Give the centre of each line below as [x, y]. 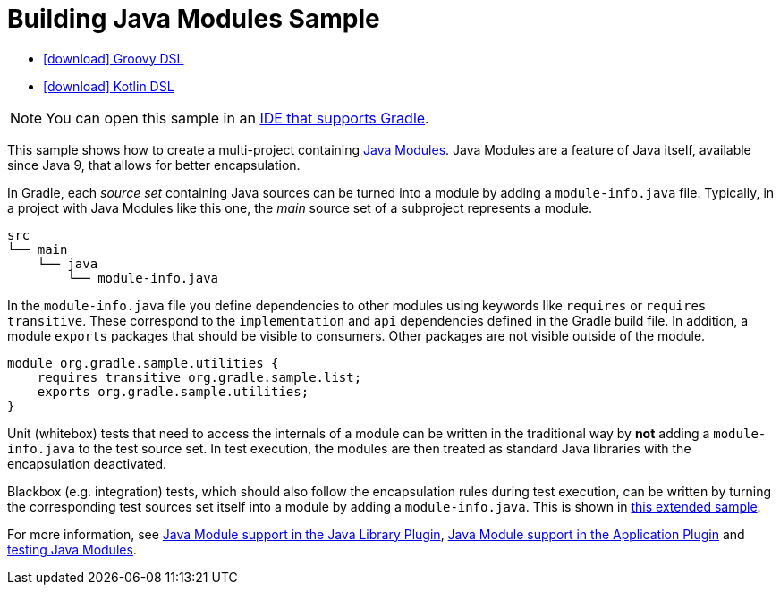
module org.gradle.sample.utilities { [143, 363]
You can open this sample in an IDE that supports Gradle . [237, 118]
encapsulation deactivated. [87, 463]
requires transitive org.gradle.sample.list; [199, 377]
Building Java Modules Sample [194, 19]
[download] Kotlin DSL [109, 86]
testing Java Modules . [72, 549]
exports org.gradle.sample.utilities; [173, 391]
